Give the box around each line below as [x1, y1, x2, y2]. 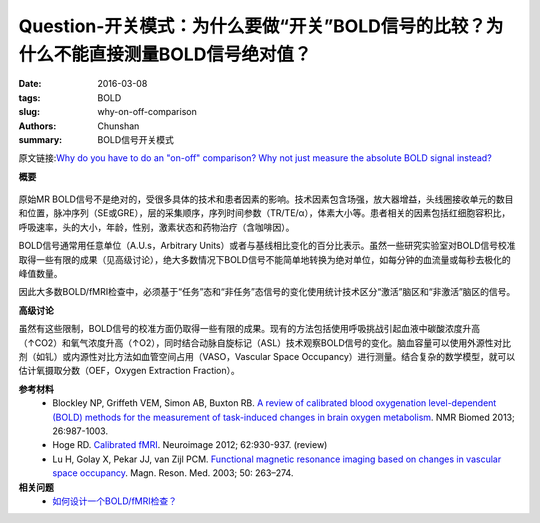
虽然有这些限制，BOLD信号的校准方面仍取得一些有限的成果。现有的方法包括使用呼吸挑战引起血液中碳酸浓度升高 [18, 323, 480, 335]
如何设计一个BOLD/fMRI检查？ [52, 495, 177, 507]
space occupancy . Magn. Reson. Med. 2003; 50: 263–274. [52, 467, 294, 479]
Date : [18, 78, 42, 90]
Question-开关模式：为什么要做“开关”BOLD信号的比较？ [18, 15, 487, 37]
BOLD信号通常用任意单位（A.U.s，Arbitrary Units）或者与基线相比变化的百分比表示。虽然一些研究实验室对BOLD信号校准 [18, 240, 516, 252]
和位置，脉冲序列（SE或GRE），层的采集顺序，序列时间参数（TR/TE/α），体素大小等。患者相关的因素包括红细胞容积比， [18, 207, 511, 219]
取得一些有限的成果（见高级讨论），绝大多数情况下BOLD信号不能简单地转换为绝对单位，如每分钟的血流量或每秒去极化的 [18, 253, 511, 265]
